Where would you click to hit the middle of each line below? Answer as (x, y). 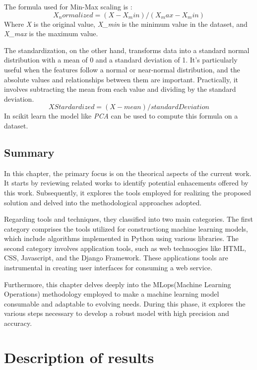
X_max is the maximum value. (51, 33)
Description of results (79, 357)
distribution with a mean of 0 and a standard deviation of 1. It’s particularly (121, 60)
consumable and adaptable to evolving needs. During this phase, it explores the (125, 303)
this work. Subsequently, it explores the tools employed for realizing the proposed (128, 192)
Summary (29, 152)
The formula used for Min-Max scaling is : (68, 6)
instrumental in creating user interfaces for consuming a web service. (108, 268)
